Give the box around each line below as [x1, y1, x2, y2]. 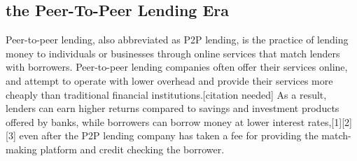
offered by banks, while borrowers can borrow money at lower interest [6, 114, 305, 129]
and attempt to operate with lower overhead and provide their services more [6, 73, 333, 87]
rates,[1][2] [307, 114, 352, 129]
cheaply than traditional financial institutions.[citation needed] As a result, [6, 87, 327, 101]
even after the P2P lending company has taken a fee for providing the [19, 128, 318, 143]
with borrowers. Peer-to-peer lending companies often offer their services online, [6, 59, 348, 74]
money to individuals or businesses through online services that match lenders [6, 45, 340, 60]
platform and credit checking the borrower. [40, 141, 225, 156]
